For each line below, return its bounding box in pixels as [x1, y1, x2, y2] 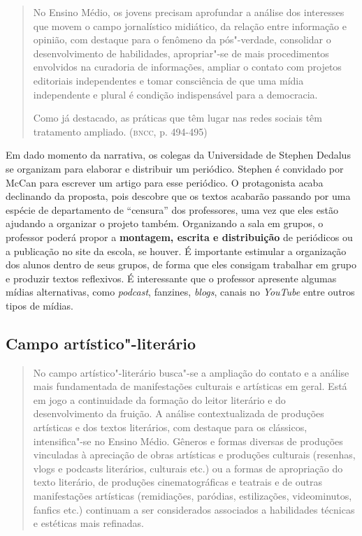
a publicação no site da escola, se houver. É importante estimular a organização [6, 243, 347, 258]
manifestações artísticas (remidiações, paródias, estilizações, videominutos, [33, 488, 352, 503]
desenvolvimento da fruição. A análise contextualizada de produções [33, 406, 324, 421]
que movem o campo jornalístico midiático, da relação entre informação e [33, 18, 347, 33]
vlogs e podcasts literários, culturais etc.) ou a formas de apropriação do [33, 461, 343, 475]
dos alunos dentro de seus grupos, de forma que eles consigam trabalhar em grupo [6, 257, 357, 272]
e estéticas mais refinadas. [33, 516, 144, 530]
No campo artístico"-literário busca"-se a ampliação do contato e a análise [33, 365, 349, 379]
